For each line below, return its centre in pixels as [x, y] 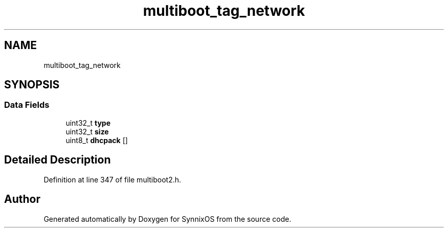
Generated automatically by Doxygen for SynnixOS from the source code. [167, 219]
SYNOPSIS [32, 85]
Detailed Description [58, 160]
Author [22, 199]
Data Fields [27, 105]
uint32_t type [88, 123]
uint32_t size [87, 131]
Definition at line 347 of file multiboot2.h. [113, 179]
